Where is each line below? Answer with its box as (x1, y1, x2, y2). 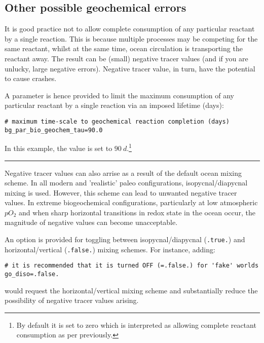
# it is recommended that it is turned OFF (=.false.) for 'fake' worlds (5, 262, 259, 270)
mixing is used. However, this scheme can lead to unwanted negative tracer (5, 187, 237, 198)
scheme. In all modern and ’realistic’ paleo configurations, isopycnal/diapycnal (5, 177, 248, 188)
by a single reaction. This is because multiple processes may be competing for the (5, 33, 258, 44)
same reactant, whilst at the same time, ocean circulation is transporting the (5, 43, 243, 54)
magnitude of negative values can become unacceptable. (5, 217, 178, 227)
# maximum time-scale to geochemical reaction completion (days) (5, 118, 230, 125)
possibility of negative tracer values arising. (5, 295, 139, 306)
